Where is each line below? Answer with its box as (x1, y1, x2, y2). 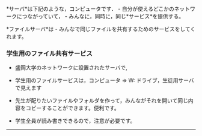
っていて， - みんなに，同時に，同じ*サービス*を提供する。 (37, 13, 185, 20)
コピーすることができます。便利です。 (25, 104, 120, 112)
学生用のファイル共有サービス (6, 49, 93, 58)
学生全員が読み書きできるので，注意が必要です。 (14, 117, 136, 125)
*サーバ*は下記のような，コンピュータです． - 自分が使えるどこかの (6, 5, 174, 12)
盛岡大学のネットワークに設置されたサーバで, (14, 64, 127, 71)
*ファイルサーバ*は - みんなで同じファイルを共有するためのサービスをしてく (6, 26, 196, 32)
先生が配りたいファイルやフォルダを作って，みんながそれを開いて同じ (14, 97, 188, 104)
